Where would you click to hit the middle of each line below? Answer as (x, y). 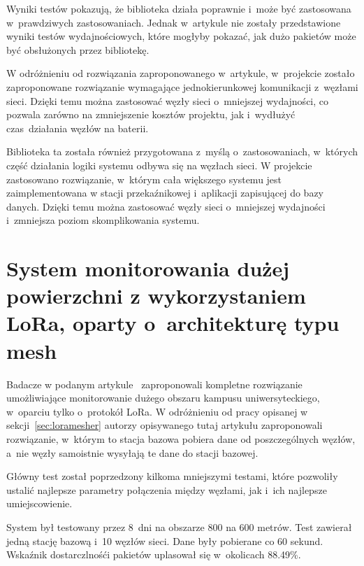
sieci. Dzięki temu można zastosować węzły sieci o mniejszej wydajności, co (168, 100)
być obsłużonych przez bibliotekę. (78, 49)
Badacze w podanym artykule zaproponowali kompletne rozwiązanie (154, 384)
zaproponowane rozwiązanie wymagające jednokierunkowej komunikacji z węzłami (182, 86)
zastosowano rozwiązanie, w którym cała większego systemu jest (144, 179)
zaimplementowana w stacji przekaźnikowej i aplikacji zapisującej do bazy (165, 193)
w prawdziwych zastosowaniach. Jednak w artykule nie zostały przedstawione (174, 22)
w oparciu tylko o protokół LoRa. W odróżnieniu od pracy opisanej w (157, 411)
